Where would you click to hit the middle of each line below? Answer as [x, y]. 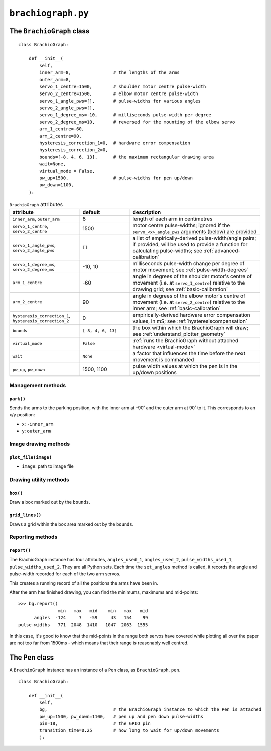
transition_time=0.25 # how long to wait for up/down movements [129, 731]
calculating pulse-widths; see [168, 250]
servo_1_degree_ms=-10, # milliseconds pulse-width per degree [125, 115]
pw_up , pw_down [29, 369]
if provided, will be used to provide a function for [190, 244]
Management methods [38, 385]
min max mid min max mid [103, 611]
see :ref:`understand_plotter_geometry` [179, 334]
